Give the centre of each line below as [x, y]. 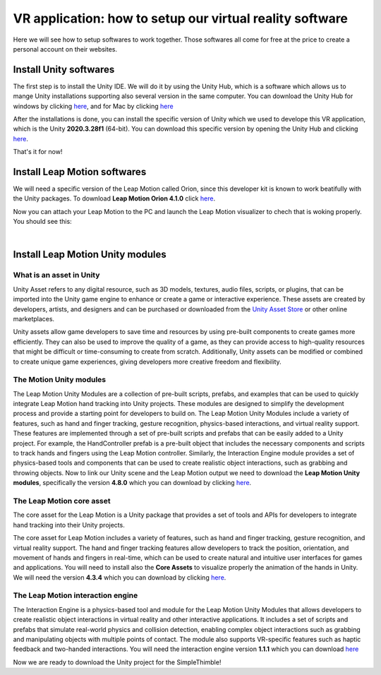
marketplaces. [34, 318]
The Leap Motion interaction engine [75, 595]
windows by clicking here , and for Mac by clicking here [93, 106]
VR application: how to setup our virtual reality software [181, 18]
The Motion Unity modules [59, 380]
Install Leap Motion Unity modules [90, 255]
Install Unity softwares [64, 70]
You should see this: [42, 222]
